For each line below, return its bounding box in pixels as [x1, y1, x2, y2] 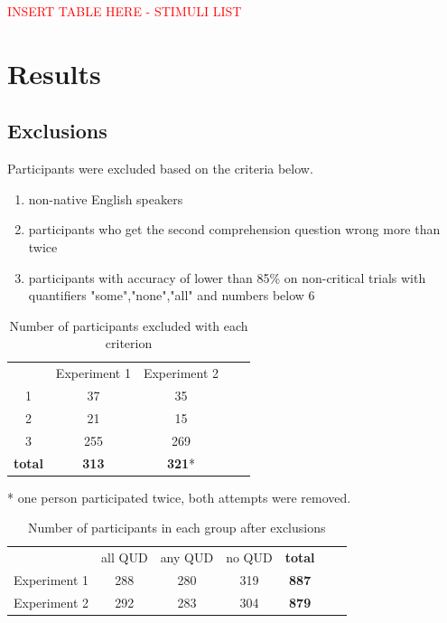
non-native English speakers [28, 189, 183, 208]
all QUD [101, 548, 148, 567]
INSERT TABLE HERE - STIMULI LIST [7, 2, 242, 20]
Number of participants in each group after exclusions [28, 518, 326, 537]
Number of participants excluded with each [9, 316, 248, 335]
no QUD [226, 548, 273, 567]
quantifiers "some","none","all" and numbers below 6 [28, 286, 315, 305]
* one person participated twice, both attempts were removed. [7, 487, 351, 506]
